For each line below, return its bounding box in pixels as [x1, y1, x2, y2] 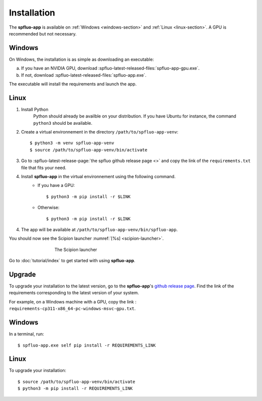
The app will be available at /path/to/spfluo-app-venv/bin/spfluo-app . [21, 227, 178, 233]
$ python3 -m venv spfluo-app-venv [30, 140, 115, 146]
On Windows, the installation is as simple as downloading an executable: [9, 56, 154, 62]
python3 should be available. [33, 120, 92, 126]
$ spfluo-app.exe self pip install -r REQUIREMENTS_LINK [17, 342, 156, 348]
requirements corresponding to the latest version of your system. [9, 290, 139, 296]
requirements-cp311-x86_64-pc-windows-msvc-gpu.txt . [9, 306, 136, 312]
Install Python [21, 106, 49, 112]
